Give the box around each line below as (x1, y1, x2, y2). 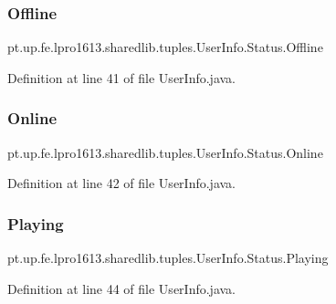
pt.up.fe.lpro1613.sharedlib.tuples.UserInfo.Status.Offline (7, 37, 323, 57)
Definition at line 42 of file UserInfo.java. (7, 173, 236, 193)
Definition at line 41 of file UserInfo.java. (7, 68, 236, 87)
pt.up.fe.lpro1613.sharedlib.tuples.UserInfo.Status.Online (7, 142, 323, 162)
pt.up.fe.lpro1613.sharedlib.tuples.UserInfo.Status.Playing (7, 248, 329, 267)
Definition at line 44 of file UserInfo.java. (7, 278, 236, 298)
